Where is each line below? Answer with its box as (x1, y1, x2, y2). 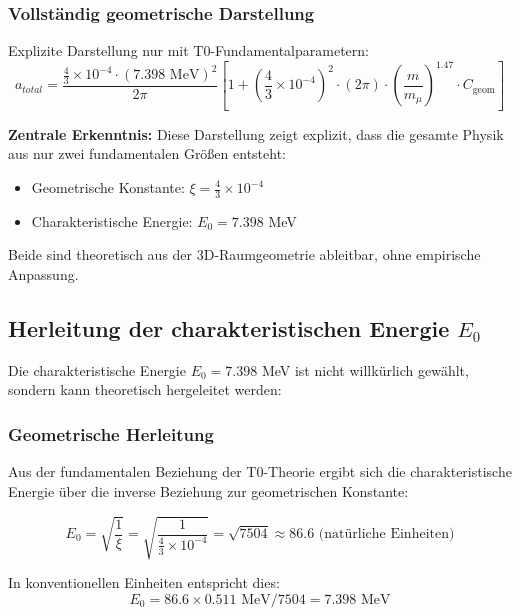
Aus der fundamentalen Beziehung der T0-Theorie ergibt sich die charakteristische (8, 461, 512, 482)
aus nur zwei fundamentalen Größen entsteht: (8, 143, 286, 164)
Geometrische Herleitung (8, 421, 214, 446)
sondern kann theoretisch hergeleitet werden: (8, 379, 282, 400)
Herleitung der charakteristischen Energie (8, 313, 450, 343)
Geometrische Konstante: (31, 177, 185, 197)
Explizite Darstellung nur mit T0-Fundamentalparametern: (8, 40, 369, 61)
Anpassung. (8, 264, 79, 285)
